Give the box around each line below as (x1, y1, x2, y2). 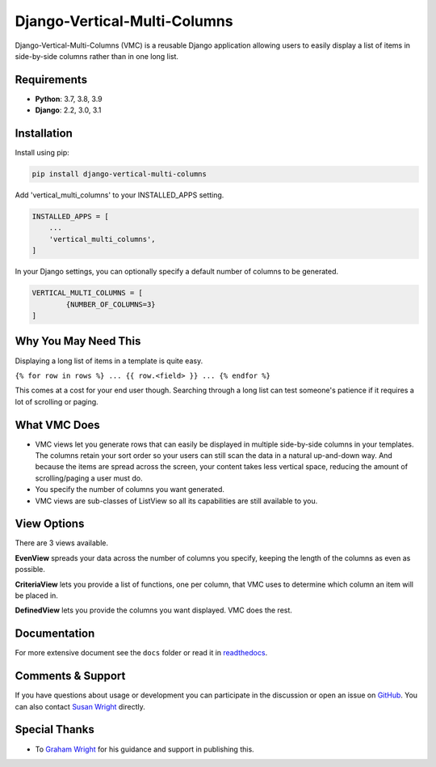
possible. (15, 565, 46, 574)
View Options (15, 517, 85, 531)
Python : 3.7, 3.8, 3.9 (35, 94, 103, 104)
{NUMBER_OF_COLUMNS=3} (65, 299, 157, 309)
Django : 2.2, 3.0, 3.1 (35, 105, 102, 115)
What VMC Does (15, 417, 100, 432)
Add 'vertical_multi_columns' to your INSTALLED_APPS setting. (15, 190, 224, 200)
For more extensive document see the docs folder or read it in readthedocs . (15, 648, 268, 658)
